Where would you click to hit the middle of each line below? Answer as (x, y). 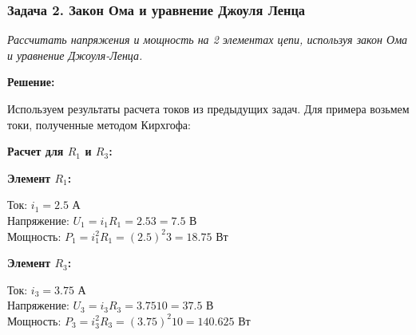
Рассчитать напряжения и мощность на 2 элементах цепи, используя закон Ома (208, 39)
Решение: (31, 82)
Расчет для (36, 151)
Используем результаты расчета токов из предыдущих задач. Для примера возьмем (208, 108)
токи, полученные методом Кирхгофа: (99, 124)
